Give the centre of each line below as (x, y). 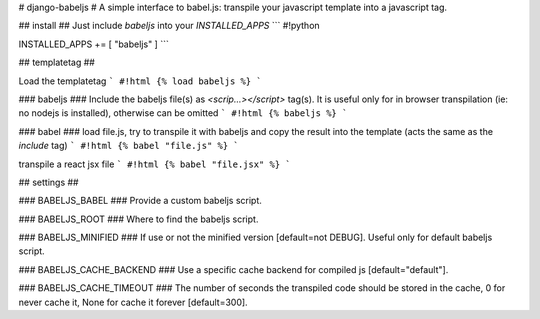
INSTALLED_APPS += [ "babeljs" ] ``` (93, 44)
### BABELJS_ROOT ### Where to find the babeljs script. (138, 219)
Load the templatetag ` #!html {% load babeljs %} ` (140, 81)
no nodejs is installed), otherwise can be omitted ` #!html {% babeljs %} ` (183, 113)
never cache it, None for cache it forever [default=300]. (133, 302)
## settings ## (48, 182)
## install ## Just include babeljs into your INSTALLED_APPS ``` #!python (169, 26)
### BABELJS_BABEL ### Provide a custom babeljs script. (140, 201)
